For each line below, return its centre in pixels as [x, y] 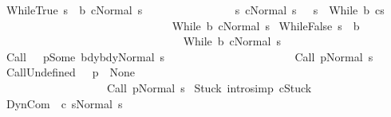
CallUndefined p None [71, 72]
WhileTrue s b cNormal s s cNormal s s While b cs [195, 10]
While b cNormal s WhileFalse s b [266, 25]
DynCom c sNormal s [64, 103]
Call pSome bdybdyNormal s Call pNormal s [190, 56]
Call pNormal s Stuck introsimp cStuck [209, 87]
